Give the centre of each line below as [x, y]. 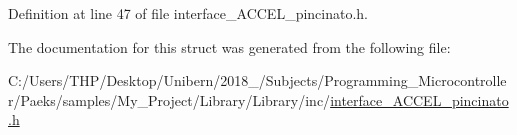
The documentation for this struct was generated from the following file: [229, 46]
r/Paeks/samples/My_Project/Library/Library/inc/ [169, 99]
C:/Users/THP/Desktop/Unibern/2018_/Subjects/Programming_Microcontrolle [257, 80]
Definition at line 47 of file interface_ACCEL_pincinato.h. [188, 13]
